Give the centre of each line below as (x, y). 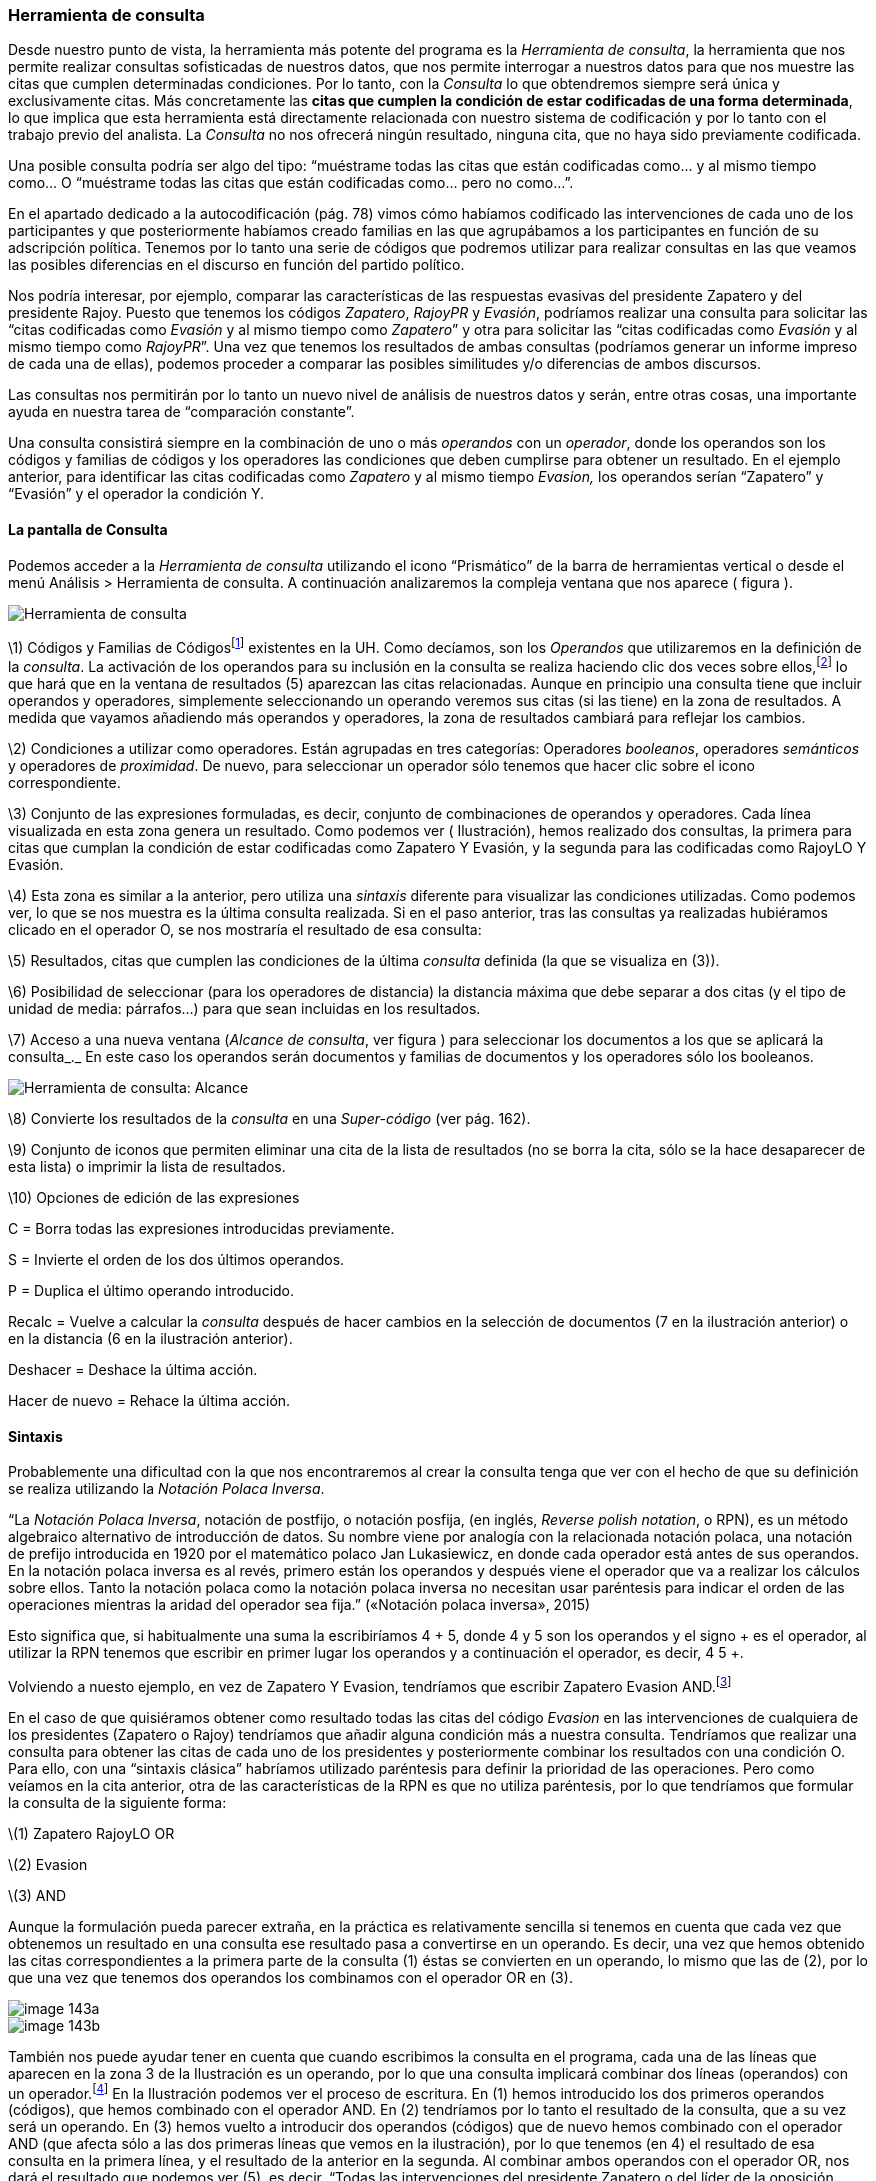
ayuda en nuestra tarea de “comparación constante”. (181, 412)
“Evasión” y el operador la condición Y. (136, 494)
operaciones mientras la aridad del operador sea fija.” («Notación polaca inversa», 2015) (299, 1605)
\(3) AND (37, 1895)
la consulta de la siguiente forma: (117, 1802)
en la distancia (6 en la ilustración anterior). (150, 1338)
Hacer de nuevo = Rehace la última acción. (149, 1400)
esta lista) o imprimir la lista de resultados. (147, 1166)
